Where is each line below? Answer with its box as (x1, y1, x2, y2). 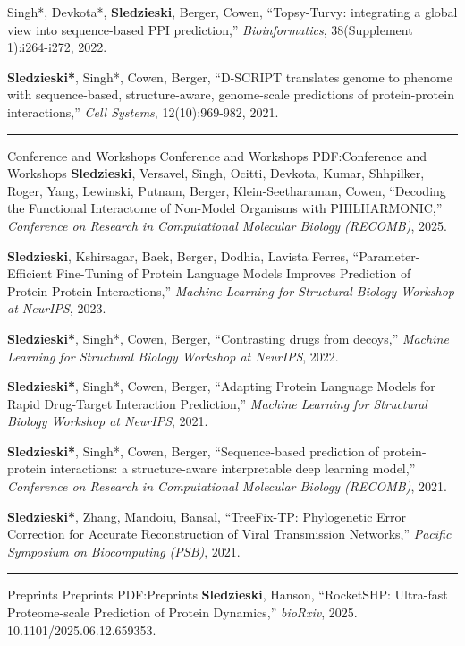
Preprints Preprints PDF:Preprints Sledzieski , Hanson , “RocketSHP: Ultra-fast (7, 585, 448, 604)
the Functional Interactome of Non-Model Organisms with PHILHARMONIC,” (7, 199, 443, 217)
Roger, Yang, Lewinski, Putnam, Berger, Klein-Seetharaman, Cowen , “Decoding (7, 181, 446, 200)
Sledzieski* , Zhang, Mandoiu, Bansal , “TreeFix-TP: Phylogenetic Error (7, 506, 407, 525)
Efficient (7, 264, 53, 283)
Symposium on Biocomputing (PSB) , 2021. (7, 541, 241, 560)
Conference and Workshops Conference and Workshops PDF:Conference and (7, 146, 427, 165)
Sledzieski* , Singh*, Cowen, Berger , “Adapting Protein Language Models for (7, 377, 435, 395)
